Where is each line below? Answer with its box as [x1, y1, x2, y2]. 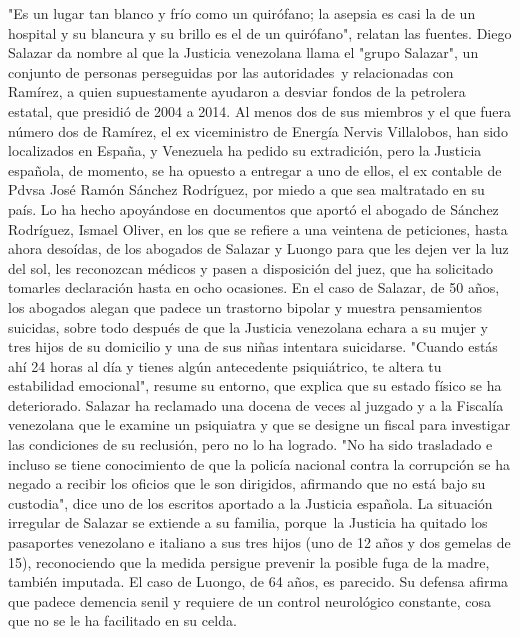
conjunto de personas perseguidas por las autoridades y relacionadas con [8, 61, 454, 82]
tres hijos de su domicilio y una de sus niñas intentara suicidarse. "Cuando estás [8, 336, 498, 357]
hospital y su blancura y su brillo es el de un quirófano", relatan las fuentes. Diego [8, 22, 512, 43]
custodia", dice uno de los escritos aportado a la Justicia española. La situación [8, 492, 493, 513]
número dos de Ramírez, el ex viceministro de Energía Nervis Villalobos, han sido [8, 120, 508, 141]
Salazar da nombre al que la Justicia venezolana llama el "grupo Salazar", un [8, 42, 479, 63]
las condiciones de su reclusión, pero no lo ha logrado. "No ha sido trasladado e [8, 434, 493, 455]
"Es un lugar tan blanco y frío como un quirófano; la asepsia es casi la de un [8, 3, 476, 23]
